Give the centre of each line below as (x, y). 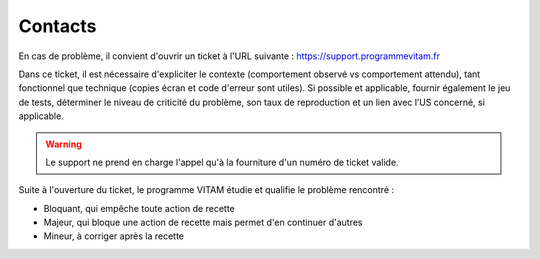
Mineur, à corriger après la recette (114, 236)
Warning (63, 144)
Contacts (57, 26)
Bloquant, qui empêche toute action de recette (139, 208)
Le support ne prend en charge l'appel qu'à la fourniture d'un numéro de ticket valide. (222, 162)
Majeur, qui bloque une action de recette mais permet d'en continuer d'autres (203, 222)
